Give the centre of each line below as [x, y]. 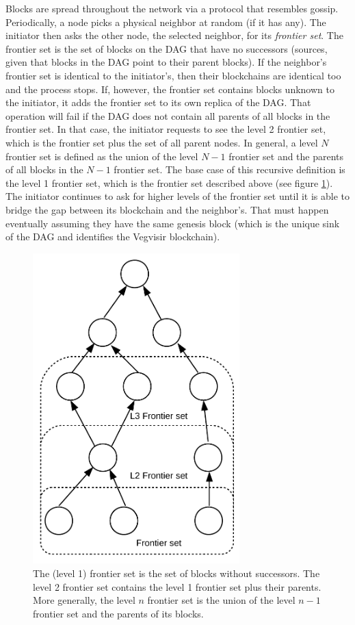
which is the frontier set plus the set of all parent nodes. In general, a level [162, 142]
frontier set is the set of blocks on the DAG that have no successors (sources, [167, 48]
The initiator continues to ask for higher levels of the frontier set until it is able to [178, 196]
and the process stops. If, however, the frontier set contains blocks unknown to [170, 89]
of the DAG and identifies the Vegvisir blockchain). [113, 237]
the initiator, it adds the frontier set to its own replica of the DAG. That [158, 102]
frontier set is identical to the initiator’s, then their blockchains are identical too [173, 75]
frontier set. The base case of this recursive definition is [229, 169]
